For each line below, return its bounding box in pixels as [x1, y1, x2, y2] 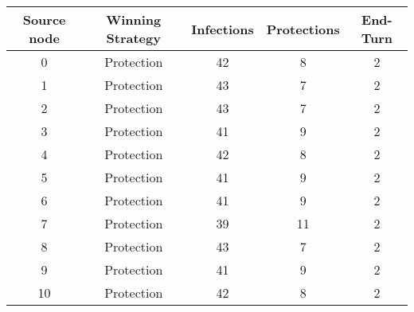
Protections [266, 19, 340, 38]
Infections [191, 19, 254, 38]
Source [22, 10, 66, 29]
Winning [106, 10, 162, 29]
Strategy [106, 29, 161, 47]
